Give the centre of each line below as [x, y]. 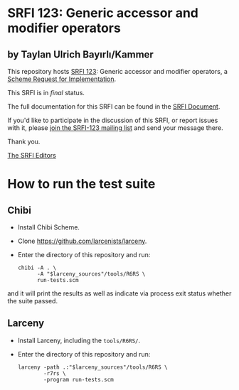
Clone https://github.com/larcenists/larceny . [82, 241]
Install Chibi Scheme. [49, 227]
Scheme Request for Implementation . [62, 79]
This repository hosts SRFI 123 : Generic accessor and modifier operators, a [117, 71]
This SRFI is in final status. [46, 93]
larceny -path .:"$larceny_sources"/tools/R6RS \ [93, 367]
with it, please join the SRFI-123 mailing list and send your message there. [116, 128]
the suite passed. [33, 301]
